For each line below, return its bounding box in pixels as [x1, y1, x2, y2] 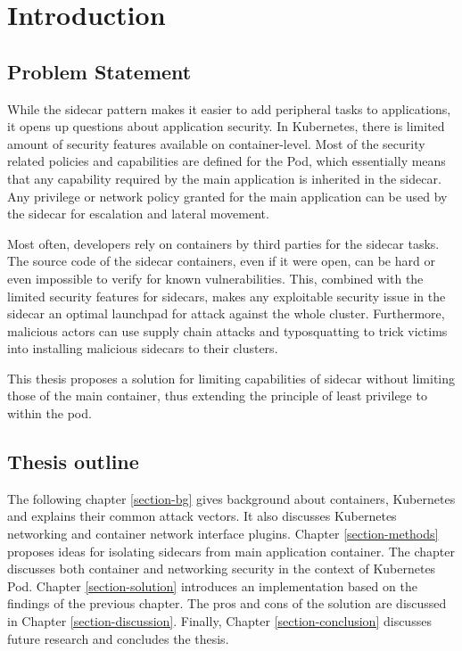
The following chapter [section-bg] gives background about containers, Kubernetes [7, 489, 456, 507]
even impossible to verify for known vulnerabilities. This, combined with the [7, 268, 424, 287]
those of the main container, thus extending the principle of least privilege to [7, 386, 427, 405]
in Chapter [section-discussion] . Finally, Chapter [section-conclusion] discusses [7, 612, 432, 630]
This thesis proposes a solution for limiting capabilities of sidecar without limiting [7, 368, 456, 387]
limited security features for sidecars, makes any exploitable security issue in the [7, 286, 446, 305]
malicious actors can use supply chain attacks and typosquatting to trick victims [7, 321, 448, 340]
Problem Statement [7, 57, 192, 85]
